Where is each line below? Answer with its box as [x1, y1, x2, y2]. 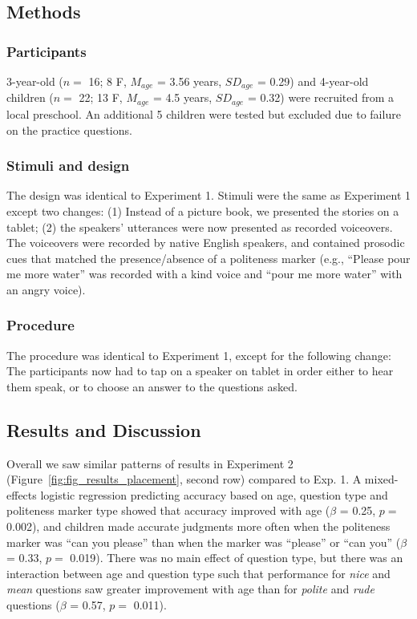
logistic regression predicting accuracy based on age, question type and [40, 486, 388, 503]
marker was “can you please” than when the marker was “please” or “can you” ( [6, 533, 401, 550]
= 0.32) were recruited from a [247, 89, 395, 106]
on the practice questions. [6, 121, 132, 138]
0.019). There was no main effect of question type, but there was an [70, 549, 403, 566]
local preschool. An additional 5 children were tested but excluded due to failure [6, 105, 401, 122]
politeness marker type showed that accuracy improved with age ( [6, 502, 330, 519]
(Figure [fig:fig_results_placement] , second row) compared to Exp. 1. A [6, 471, 362, 488]
